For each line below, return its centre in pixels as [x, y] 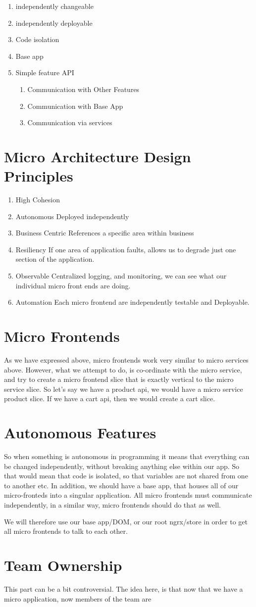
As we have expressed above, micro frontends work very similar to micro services [126, 359]
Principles [39, 176]
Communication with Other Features [83, 89]
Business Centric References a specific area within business [105, 233]
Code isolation [37, 39]
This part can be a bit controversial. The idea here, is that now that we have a [124, 588]
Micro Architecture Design [98, 156]
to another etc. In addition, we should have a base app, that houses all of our [121, 485]
